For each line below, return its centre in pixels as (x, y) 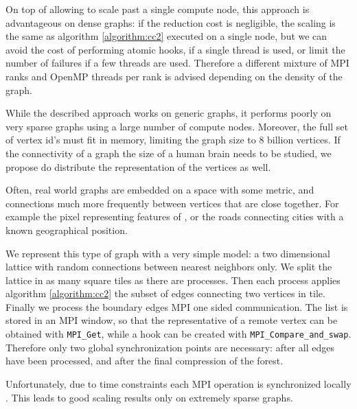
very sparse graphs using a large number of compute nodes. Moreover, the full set (177, 126)
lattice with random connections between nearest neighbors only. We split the (169, 267)
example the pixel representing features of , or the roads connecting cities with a (175, 217)
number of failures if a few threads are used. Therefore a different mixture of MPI (177, 63)
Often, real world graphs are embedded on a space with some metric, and (160, 190)
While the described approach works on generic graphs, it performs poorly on (169, 113)
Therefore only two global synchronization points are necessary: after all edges (170, 347)
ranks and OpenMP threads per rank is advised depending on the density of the (174, 76)
